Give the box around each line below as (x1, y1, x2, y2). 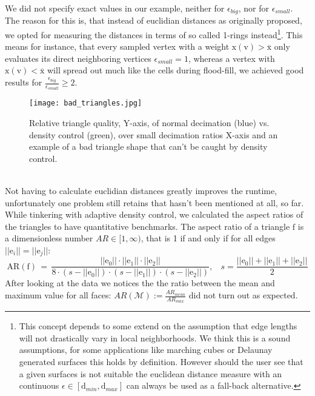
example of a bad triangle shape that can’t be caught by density (29, 140, 268, 153)
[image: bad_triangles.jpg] (29, 99, 142, 108)
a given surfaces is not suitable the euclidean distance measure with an (19, 367, 282, 380)
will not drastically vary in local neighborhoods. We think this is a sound (19, 331, 291, 344)
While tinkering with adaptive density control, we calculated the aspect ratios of (5, 208, 303, 221)
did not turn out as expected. (188, 289, 298, 301)
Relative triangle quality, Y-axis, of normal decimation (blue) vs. (29, 116, 270, 129)
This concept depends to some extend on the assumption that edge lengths (19, 320, 297, 332)
